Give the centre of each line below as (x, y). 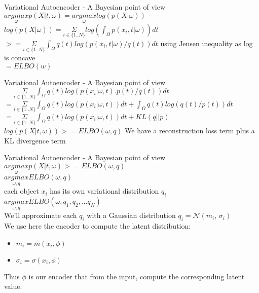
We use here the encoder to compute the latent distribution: (98, 226)
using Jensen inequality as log (207, 43)
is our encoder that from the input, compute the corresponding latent (137, 276)
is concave (20, 58)
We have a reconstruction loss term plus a (190, 131)
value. (13, 286)
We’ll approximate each (41, 215)
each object (22, 191)
